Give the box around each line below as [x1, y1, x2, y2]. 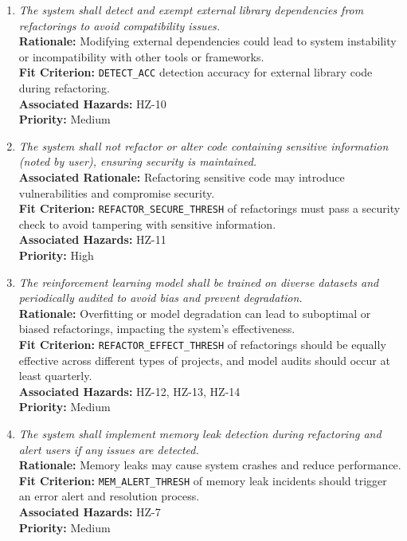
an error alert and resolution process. [18, 488, 200, 504]
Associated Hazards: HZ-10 [18, 95, 166, 112]
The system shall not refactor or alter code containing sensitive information [18, 137, 389, 154]
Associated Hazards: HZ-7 [18, 504, 161, 520]
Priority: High [18, 247, 94, 264]
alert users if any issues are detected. [18, 441, 199, 457]
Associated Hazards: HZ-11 [18, 231, 166, 248]
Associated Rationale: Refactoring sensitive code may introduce [18, 169, 345, 185]
